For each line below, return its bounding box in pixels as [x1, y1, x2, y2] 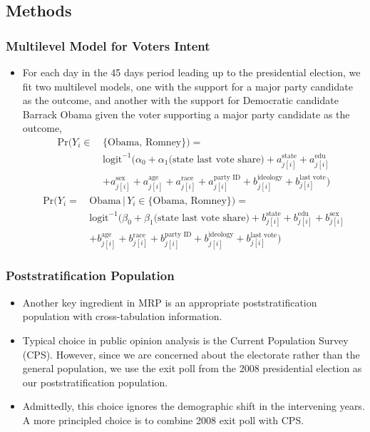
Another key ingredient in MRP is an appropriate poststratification [22, 294, 317, 309]
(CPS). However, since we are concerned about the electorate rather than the [22, 346, 360, 361]
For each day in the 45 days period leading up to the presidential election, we [22, 65, 361, 79]
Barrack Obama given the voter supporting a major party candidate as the [22, 106, 350, 121]
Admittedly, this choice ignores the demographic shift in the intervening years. [22, 398, 365, 413]
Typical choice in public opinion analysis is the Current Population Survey [22, 332, 349, 347]
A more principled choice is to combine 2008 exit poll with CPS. [22, 412, 304, 427]
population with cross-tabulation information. [22, 309, 222, 324]
